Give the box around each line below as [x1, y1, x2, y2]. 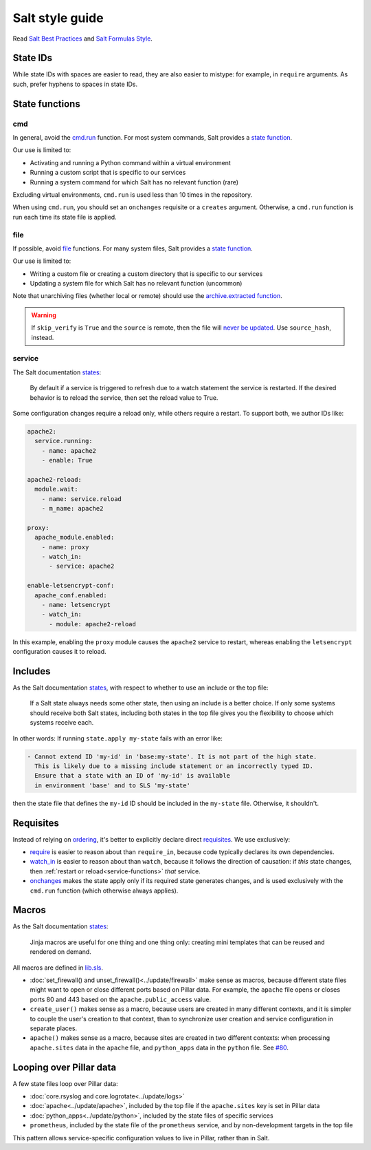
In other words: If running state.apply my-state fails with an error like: [12, 734, 223, 743]
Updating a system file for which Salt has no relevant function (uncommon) [30, 279, 243, 288]
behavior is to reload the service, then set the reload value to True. [30, 393, 218, 402]
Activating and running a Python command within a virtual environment [30, 158, 232, 167]
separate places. [30, 1024, 78, 1032]
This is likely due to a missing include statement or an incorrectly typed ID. [34, 762, 314, 770]
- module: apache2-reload [49, 620, 137, 628]
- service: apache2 [49, 562, 115, 571]
